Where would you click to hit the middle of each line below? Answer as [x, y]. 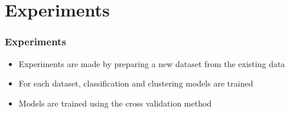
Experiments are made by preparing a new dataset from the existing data [152, 63]
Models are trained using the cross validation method [115, 103]
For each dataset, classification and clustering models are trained [136, 83]
